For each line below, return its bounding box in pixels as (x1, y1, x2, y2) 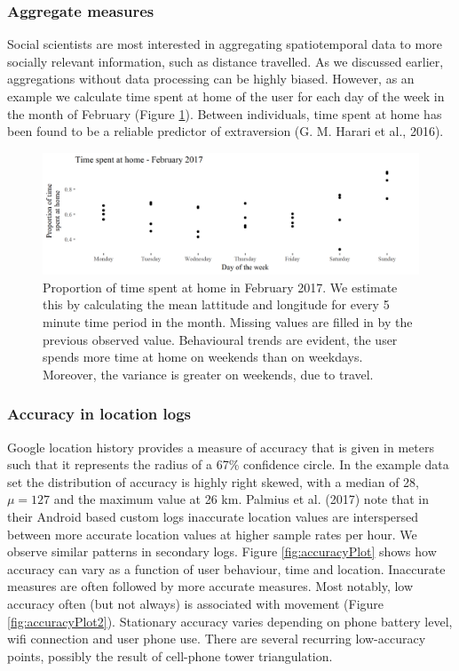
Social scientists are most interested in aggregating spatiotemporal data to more (7, 35, 442, 53)
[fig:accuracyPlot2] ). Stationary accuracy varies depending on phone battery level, (7, 611, 453, 630)
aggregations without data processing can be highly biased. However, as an (7, 69, 415, 88)
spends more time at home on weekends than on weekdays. (43, 347, 363, 366)
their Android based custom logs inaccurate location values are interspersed (7, 507, 419, 525)
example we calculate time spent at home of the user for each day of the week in (7, 87, 445, 105)
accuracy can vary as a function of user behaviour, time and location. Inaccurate (7, 559, 446, 578)
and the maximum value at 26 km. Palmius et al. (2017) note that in (53, 490, 429, 508)
